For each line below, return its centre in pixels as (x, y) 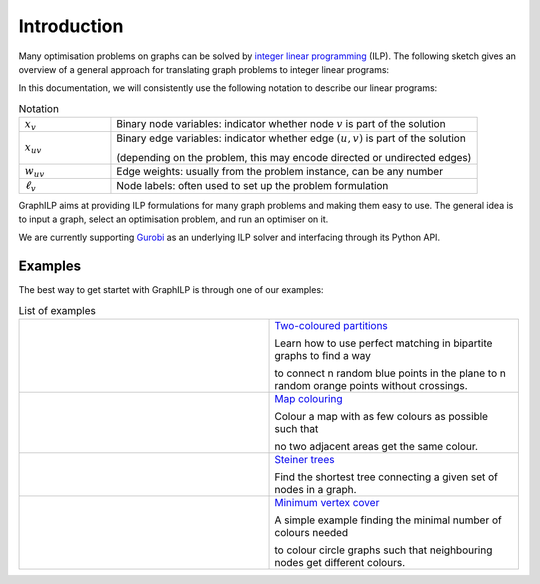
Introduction (71, 26)
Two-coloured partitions (331, 326)
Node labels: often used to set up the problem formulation (252, 186)
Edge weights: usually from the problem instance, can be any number (280, 172)
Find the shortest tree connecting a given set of (386, 477)
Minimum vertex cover (327, 503)
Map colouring (308, 399)
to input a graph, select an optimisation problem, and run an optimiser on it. (173, 219)
